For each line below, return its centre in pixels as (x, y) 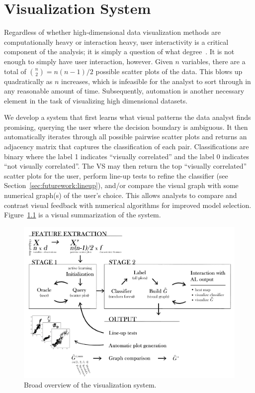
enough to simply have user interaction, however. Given (88, 61)
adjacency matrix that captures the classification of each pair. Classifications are (127, 147)
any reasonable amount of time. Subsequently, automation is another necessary (124, 91)
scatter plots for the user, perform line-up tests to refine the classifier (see (116, 175)
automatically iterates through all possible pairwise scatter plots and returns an (126, 137)
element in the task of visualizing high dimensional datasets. (96, 100)
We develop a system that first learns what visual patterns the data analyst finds (127, 117)
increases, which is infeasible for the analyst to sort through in (156, 81)
